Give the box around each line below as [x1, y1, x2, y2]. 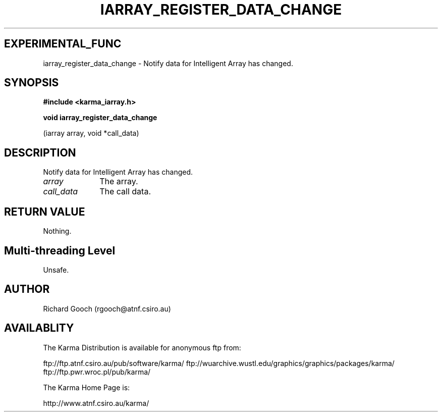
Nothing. [43, 227, 72, 236]
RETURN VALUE [4, 205, 85, 218]
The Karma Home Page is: [43, 383, 130, 392]
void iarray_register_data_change [43, 113, 157, 122]
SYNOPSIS [4, 76, 59, 89]
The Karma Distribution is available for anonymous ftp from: [43, 343, 241, 352]
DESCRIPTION [4, 146, 76, 159]
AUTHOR [4, 283, 50, 296]
